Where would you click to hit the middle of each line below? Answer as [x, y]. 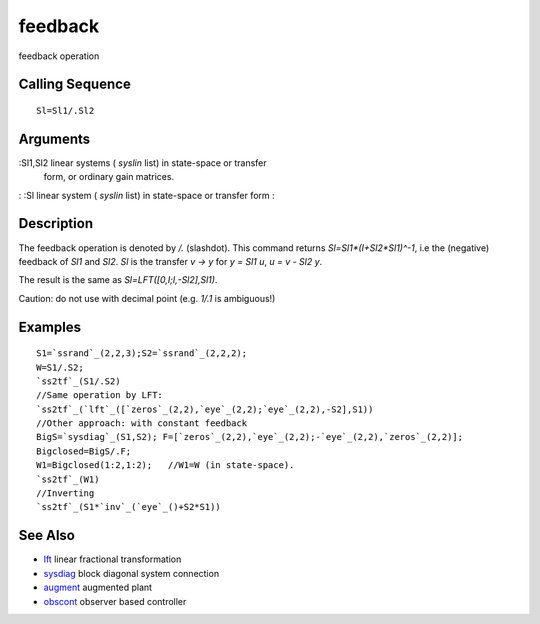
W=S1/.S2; [60, 367]
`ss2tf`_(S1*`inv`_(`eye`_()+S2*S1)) [129, 507]
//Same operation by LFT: [100, 395]
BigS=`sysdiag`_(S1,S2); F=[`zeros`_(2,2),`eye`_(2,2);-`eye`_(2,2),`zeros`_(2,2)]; [250, 437]
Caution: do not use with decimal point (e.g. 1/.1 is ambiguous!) [147, 298]
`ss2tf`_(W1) [68, 479]
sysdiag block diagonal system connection [131, 573]
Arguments [54, 138]
